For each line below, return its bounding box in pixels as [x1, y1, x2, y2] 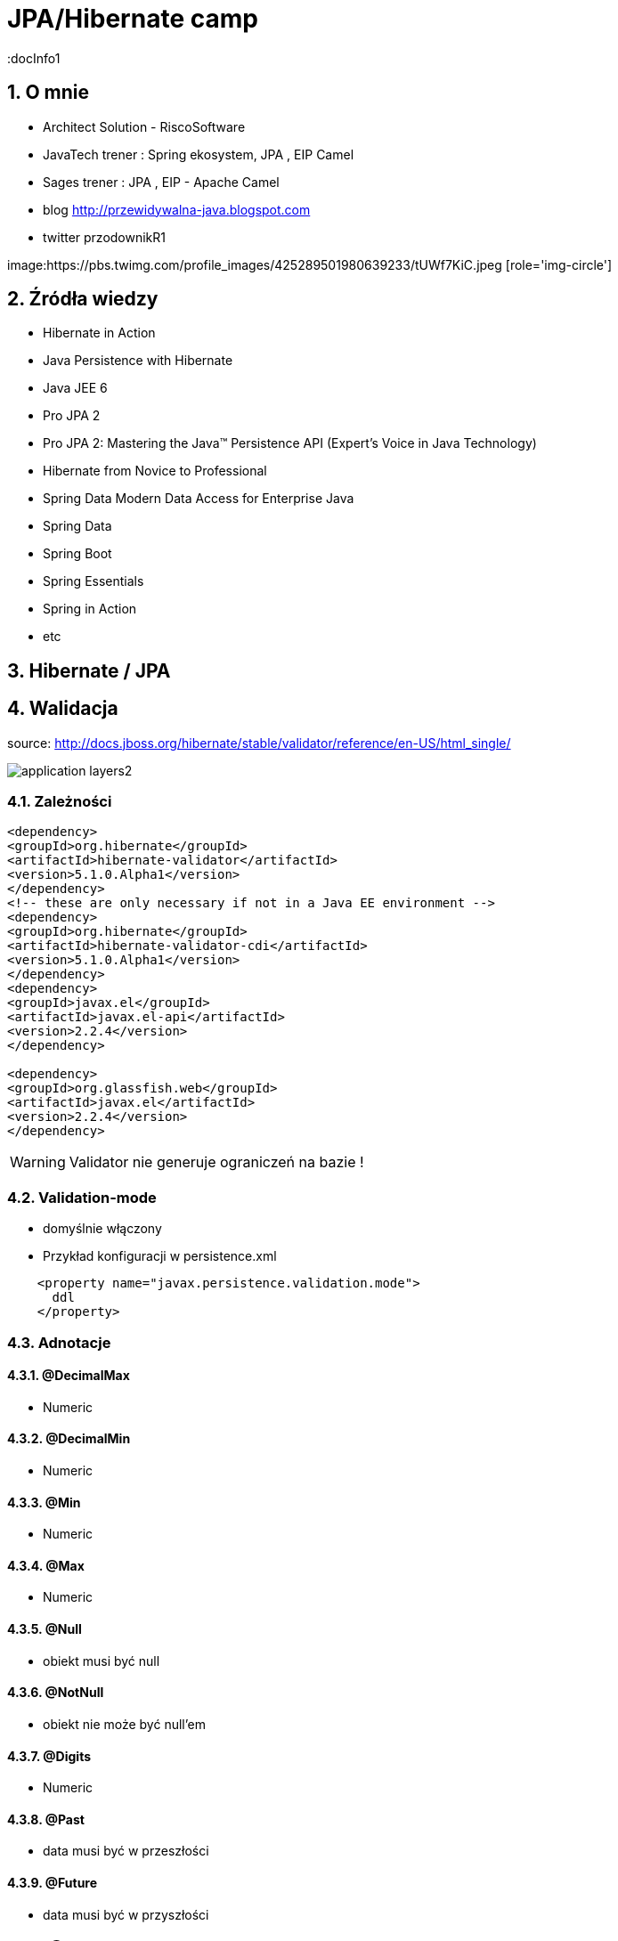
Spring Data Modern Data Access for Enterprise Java [43, 491, 354, 507]
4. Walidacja [7, 697, 118, 720]
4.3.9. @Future [7, 1874, 98, 1890]
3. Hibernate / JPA [7, 659, 171, 682]
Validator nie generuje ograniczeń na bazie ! [69, 1153, 364, 1172]
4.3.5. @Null [7, 1621, 82, 1637]
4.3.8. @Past [7, 1811, 85, 1827]
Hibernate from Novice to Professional [43, 463, 267, 479]
